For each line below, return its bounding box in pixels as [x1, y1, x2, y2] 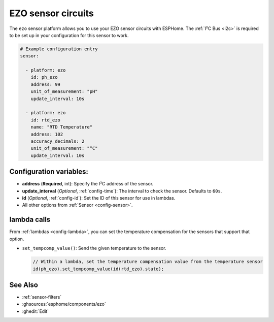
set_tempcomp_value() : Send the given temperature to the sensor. [22, 245, 166, 251]
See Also [9, 280, 38, 289]
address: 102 [30, 131, 63, 137]
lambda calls [9, 215, 51, 224]
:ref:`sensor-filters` [22, 294, 62, 300]
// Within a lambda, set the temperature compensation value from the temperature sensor [32, 259, 263, 265]
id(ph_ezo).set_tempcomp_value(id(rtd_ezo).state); [32, 266, 164, 272]
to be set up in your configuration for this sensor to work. [9, 32, 129, 38]
